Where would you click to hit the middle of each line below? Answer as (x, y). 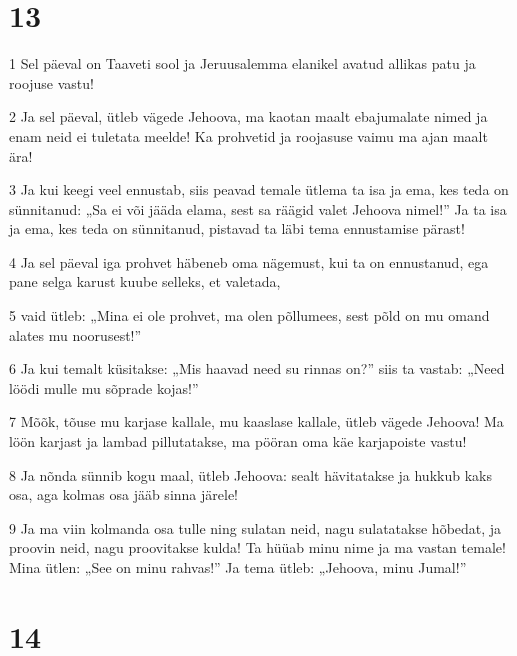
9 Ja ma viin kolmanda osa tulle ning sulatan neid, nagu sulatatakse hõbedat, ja (255, 527)
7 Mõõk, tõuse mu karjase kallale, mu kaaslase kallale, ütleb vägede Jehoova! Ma (256, 421)
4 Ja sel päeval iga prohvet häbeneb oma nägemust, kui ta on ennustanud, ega (249, 261)
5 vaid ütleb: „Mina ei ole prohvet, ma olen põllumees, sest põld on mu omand (249, 315)
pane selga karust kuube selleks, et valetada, (145, 281)
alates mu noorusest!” (75, 334)
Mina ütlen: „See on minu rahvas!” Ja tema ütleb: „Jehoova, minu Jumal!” (238, 567)
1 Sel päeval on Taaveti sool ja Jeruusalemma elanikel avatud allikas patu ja (242, 63)
